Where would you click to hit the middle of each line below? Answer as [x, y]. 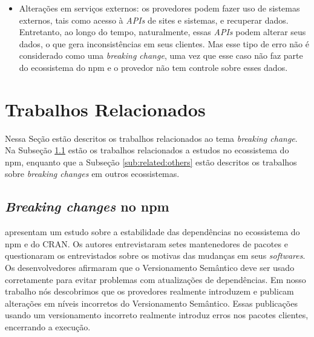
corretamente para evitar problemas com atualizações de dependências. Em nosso [155, 279]
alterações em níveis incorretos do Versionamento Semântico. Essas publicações [151, 303]
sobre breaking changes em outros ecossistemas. [92, 174]
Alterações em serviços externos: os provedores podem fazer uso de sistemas [159, 8]
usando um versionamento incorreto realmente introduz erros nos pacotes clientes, [157, 315]
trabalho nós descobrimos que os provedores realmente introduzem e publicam [149, 291]
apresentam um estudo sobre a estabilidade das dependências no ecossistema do [152, 232]
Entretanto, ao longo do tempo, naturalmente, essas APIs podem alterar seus [162, 32]
